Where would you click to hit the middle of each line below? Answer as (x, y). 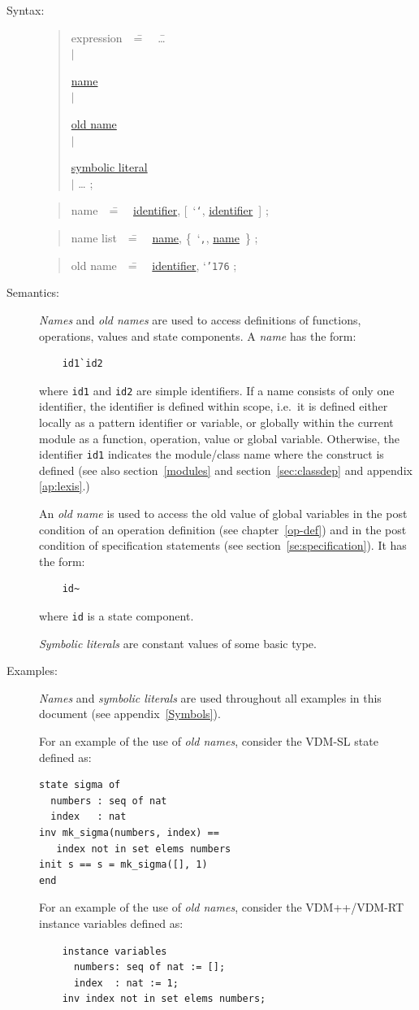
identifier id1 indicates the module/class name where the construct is (212, 454)
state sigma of (80, 785)
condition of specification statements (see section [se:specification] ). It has (223, 545)
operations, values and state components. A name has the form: (198, 335)
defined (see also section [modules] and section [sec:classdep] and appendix (226, 470)
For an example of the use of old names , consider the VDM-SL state (209, 740)
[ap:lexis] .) (65, 486)
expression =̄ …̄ (118, 37)
